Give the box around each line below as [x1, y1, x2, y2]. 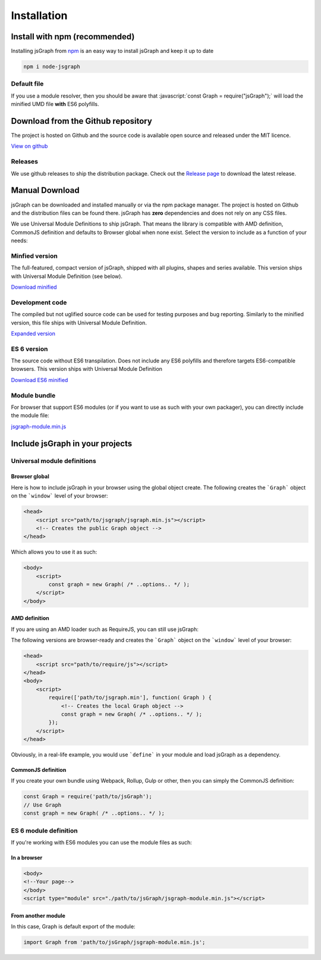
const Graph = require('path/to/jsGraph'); [23, 793, 153, 800]
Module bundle [11, 391, 56, 399]
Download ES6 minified [11, 376, 68, 383]
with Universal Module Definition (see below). [11, 273, 123, 280]
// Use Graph [23, 801, 62, 808]
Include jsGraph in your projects [11, 438, 133, 449]
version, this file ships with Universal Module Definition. [11, 319, 147, 326]
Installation [11, 9, 68, 22]
